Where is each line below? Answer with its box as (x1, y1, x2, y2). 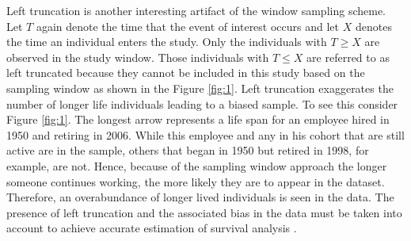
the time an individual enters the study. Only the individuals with (6, 33, 327, 50)
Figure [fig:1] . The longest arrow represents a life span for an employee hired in (6, 111, 390, 128)
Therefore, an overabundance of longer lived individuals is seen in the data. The (6, 189, 394, 205)
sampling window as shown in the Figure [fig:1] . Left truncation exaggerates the (6, 79, 394, 96)
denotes (355, 17, 392, 34)
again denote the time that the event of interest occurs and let (36, 17, 340, 34)
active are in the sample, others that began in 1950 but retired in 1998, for (6, 142, 369, 159)
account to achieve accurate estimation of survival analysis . (6, 220, 297, 236)
